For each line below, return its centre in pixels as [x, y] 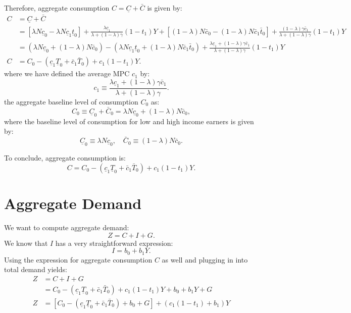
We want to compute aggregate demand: [67, 227]
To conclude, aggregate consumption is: [65, 158]
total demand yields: [36, 269]
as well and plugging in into [205, 259]
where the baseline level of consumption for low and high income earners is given [129, 121]
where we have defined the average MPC [67, 73]
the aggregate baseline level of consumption [71, 102]
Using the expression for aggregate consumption [78, 259]
